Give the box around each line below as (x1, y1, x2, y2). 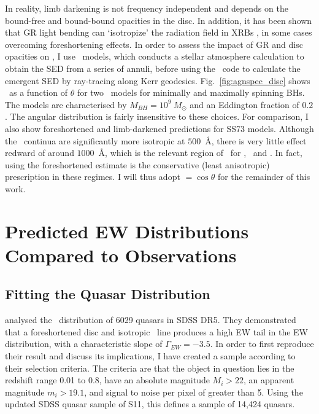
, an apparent (244, 373, 294, 386)
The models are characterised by (5, 98, 127, 111)
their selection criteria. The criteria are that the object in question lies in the (5, 361, 294, 374)
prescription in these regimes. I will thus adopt (5, 170, 180, 183)
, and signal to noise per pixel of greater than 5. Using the (84, 385, 303, 398)
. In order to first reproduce (210, 337, 314, 350)
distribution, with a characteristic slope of (5, 337, 163, 350)
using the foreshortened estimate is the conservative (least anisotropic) (5, 158, 270, 171)
